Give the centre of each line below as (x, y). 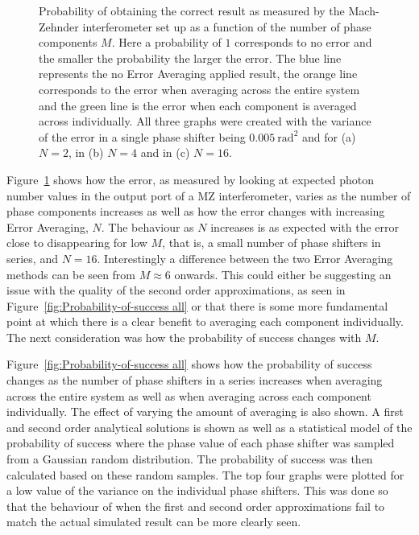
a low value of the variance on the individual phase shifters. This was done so (197, 490)
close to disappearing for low (77, 243)
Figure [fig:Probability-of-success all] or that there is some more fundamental (197, 305)
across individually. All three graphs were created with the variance (205, 121)
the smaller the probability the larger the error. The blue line (190, 58)
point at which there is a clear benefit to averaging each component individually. (205, 321)
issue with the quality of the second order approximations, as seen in (176, 290)
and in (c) (165, 152)
